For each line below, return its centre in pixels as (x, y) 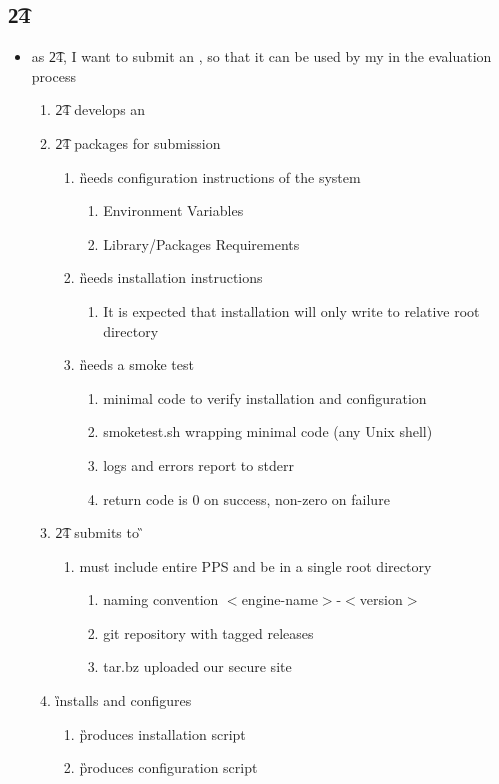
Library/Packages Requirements (201, 243)
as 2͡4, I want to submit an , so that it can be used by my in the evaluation (261, 56)
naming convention (161, 599)
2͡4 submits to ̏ (99, 532)
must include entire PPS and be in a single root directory (255, 565)
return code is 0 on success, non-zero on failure (246, 498)
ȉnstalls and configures (123, 700)
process (53, 75)
